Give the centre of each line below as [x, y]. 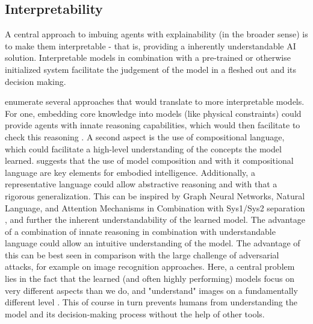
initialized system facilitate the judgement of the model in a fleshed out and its [151, 69]
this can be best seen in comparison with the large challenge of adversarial [142, 254]
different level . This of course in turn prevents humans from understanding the [151, 302]
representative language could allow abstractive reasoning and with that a [141, 184]
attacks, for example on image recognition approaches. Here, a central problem [150, 266]
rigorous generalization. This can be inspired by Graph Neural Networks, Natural [155, 195]
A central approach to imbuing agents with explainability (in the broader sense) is [156, 34]
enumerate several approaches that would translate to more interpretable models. [155, 101]
